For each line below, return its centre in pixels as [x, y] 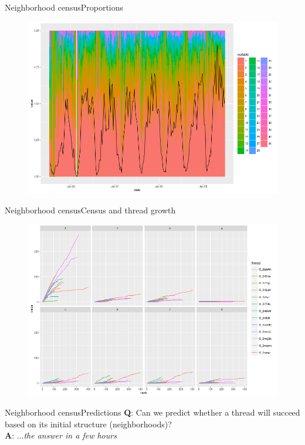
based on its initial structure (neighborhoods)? [88, 424]
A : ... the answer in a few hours [61, 435]
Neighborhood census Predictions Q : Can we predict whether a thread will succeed [152, 412]
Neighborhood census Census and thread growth [90, 210]
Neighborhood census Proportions [64, 7]
